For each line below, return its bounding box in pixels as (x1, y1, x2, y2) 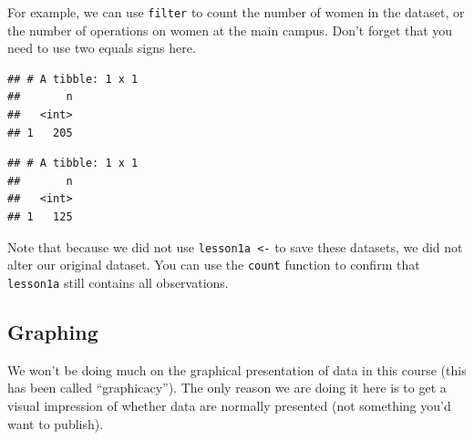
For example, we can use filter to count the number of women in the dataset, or (7, 3, 465, 21)
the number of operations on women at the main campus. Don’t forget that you (7, 20, 453, 39)
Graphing (7, 317, 98, 345)
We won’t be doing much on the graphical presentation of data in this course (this (7, 360, 467, 379)
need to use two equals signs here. (7, 38, 196, 57)
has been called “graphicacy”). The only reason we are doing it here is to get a (7, 378, 447, 397)
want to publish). (7, 414, 104, 433)
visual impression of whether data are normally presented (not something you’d (7, 395, 451, 414)
